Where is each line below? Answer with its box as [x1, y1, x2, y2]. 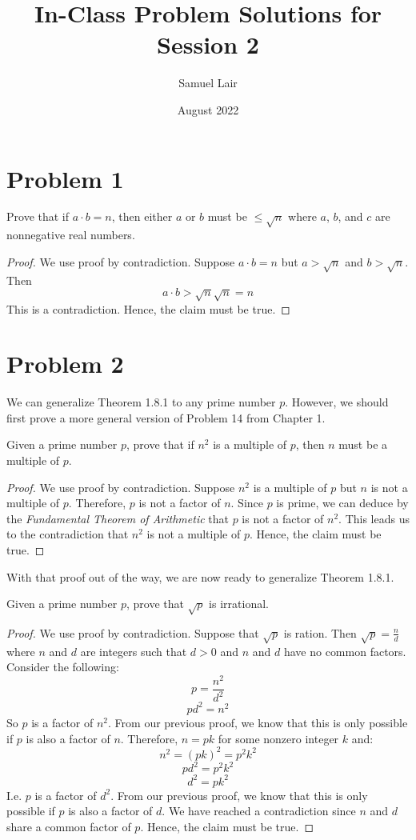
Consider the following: [6, 658, 119, 675]
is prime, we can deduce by [276, 494, 409, 511]
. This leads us [338, 510, 410, 526]
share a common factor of [6, 818, 131, 834]
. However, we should [285, 394, 389, 410]
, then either [111, 208, 173, 225]
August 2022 [177, 101, 239, 118]
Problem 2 [6, 347, 124, 380]
